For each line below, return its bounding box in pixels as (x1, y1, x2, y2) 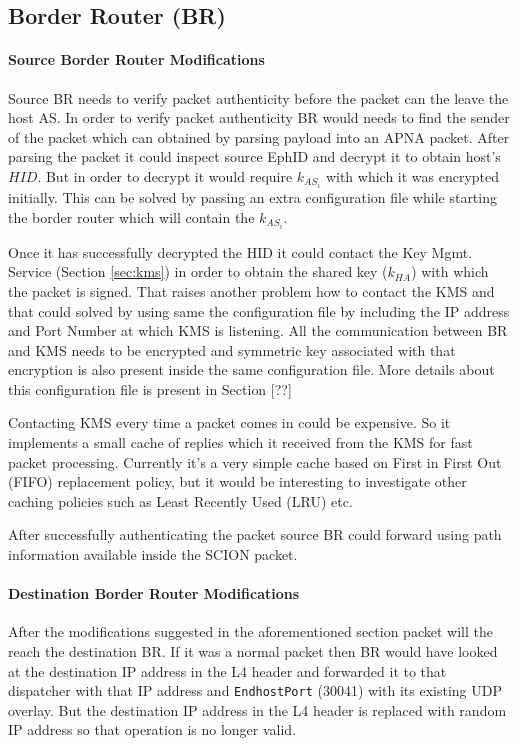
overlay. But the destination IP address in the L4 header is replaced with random (8, 699, 507, 720)
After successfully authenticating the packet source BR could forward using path (8, 524, 502, 545)
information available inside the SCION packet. (8, 544, 298, 565)
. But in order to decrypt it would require (37, 165, 293, 186)
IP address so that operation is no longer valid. (8, 719, 297, 740)
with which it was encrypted (325, 165, 500, 186)
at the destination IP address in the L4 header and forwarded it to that (8, 660, 447, 681)
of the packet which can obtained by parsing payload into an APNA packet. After (8, 126, 510, 147)
